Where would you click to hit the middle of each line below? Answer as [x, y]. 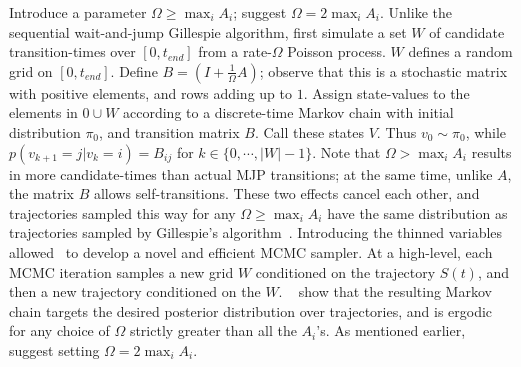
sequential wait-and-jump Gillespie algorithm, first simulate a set [208, 31]
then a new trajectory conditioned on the [135, 291]
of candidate [467, 31]
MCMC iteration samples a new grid [121, 271]
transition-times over [72, 51]
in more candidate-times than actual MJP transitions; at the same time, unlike [251, 173]
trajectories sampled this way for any [122, 212]
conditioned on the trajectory [345, 271]
